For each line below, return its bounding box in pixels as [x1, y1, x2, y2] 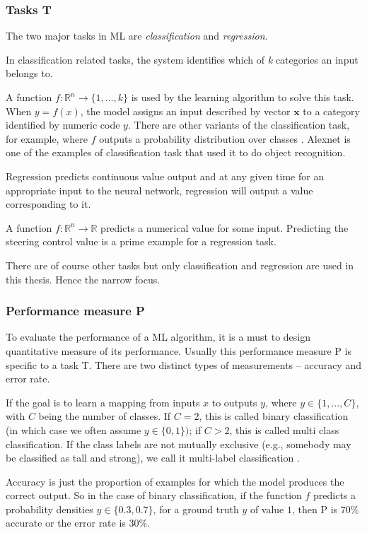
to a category [303, 103, 360, 118]
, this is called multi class [229, 422, 339, 437]
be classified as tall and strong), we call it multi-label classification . [6, 450, 300, 465]
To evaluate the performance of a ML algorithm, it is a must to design [6, 329, 311, 344]
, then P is [292, 501, 338, 516]
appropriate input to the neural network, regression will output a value [6, 182, 313, 197]
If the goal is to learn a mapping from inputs [6, 394, 200, 409]
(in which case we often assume [6, 422, 141, 437]
